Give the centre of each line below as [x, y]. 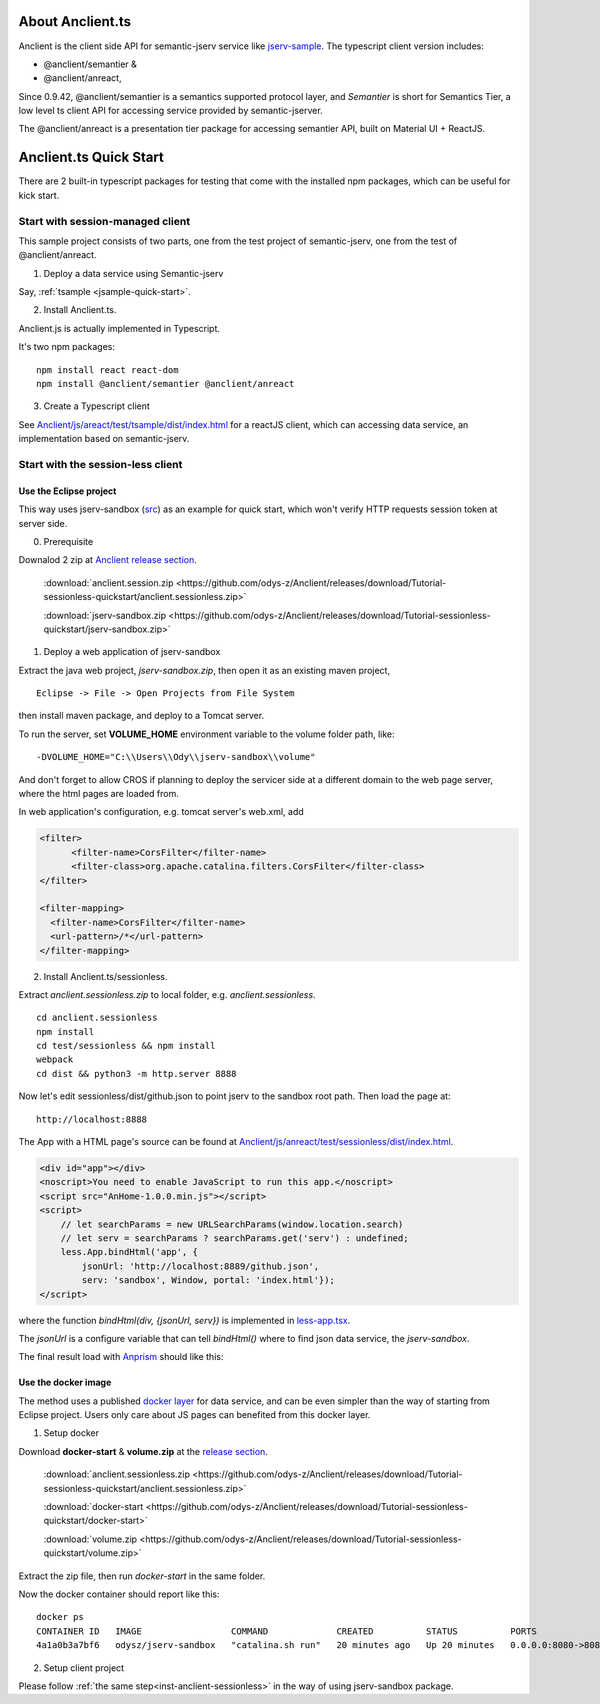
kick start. [39, 195]
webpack [55, 1059]
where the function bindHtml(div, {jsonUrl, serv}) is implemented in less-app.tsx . [184, 1320]
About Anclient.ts [75, 21]
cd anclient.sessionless [97, 1018]
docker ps [60, 1617]
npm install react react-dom [107, 369]
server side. [43, 523]
